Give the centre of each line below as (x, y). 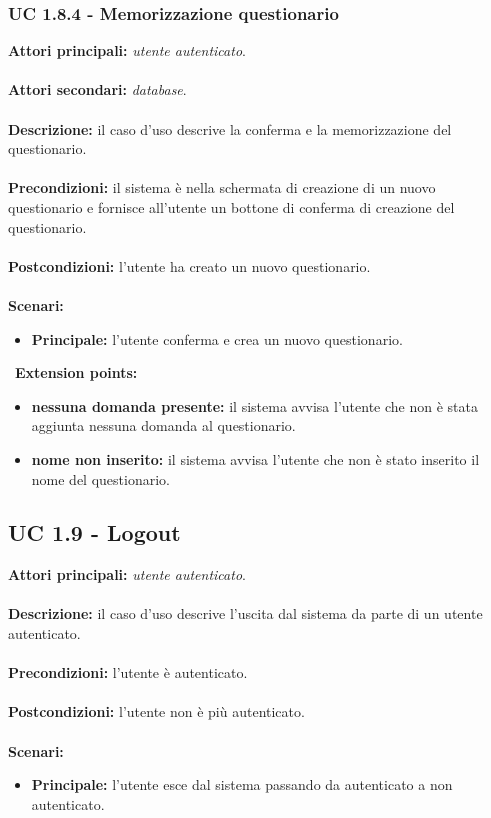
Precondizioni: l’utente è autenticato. (128, 672)
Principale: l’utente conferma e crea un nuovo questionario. (217, 338)
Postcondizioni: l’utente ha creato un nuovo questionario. (189, 265)
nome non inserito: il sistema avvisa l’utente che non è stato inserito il (255, 458)
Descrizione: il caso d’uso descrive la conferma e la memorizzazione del (230, 128)
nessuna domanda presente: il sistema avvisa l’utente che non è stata (254, 405)
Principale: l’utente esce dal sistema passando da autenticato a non (242, 784)
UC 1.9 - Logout (94, 532)
